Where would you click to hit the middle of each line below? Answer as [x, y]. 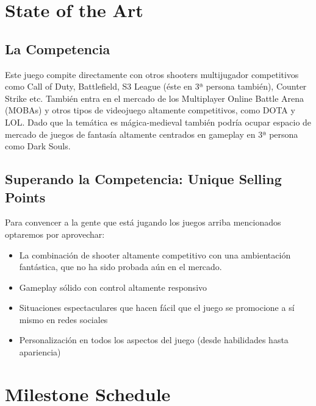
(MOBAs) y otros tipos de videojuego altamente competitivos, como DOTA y [150, 110]
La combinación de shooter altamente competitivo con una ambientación [155, 255]
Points [25, 197]
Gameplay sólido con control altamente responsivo [113, 287]
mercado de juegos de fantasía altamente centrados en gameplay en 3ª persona [152, 134]
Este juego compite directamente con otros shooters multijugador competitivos [152, 74]
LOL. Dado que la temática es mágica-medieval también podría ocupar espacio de [158, 122]
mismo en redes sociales [63, 319]
